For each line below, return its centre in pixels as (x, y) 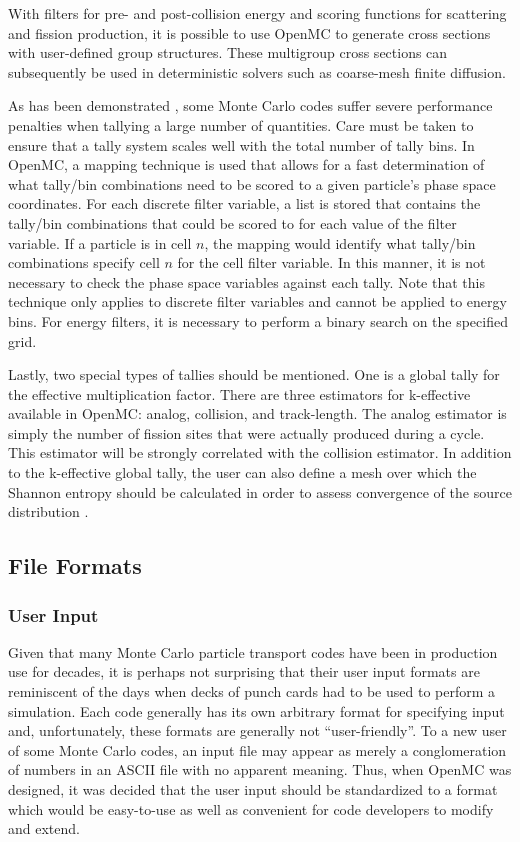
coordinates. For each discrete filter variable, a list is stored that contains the (244, 203)
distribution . (48, 511)
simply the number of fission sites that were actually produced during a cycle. (246, 432)
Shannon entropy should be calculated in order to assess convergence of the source (260, 491)
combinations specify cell (84, 262)
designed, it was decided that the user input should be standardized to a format (253, 789)
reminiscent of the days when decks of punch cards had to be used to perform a (252, 691)
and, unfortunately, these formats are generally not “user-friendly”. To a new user (257, 730)
